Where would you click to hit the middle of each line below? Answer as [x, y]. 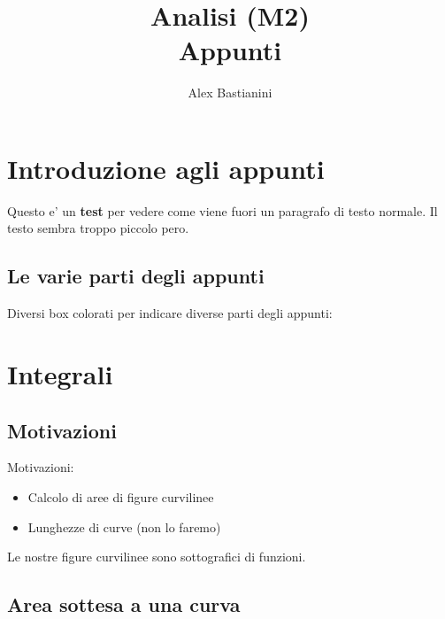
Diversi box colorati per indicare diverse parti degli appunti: [170, 313]
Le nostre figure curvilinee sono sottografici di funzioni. [157, 557]
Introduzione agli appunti [166, 168]
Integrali [60, 374]
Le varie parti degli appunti [136, 276]
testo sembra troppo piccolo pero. [98, 228]
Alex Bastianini [230, 93]
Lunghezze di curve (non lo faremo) [124, 526]
